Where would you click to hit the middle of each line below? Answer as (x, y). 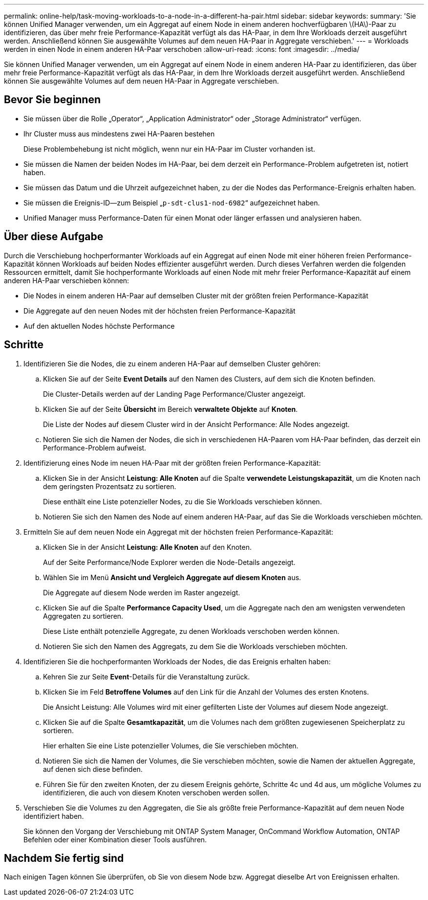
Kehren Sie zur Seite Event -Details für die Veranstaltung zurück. (147, 676)
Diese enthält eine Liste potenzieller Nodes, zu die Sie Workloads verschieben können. (182, 501)
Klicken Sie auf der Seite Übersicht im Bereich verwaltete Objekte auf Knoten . (171, 409)
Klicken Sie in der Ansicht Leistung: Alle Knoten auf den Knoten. (147, 547)
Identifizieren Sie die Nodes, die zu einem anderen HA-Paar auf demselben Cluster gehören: (172, 363)
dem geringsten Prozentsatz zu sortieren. (110, 486)
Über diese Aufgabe (54, 237)
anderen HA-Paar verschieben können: (67, 280)
